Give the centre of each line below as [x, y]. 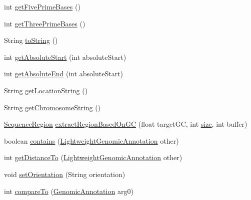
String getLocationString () [46, 90]
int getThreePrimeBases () [45, 23]
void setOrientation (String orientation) [65, 174]
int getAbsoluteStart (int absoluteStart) [65, 57]
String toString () [31, 40]
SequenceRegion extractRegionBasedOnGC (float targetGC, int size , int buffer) [126, 124]
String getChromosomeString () [52, 107]
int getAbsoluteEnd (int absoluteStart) [64, 74]
